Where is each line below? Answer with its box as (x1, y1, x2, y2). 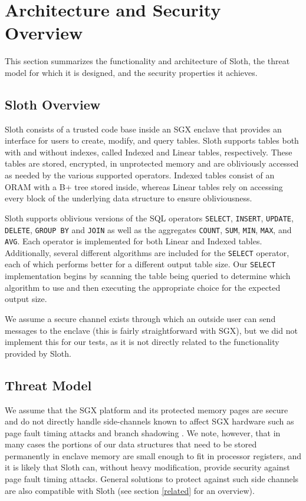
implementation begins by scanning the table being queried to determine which (5, 270, 291, 282)
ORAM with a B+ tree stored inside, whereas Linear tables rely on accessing (5, 180, 283, 193)
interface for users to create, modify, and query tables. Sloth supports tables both (5, 134, 299, 147)
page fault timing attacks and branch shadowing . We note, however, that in (5, 426, 281, 439)
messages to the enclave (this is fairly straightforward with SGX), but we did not (5, 324, 298, 336)
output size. (5, 293, 47, 305)
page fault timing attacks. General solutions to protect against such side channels (5, 473, 299, 485)
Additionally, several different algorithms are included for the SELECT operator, (5, 246, 289, 258)
